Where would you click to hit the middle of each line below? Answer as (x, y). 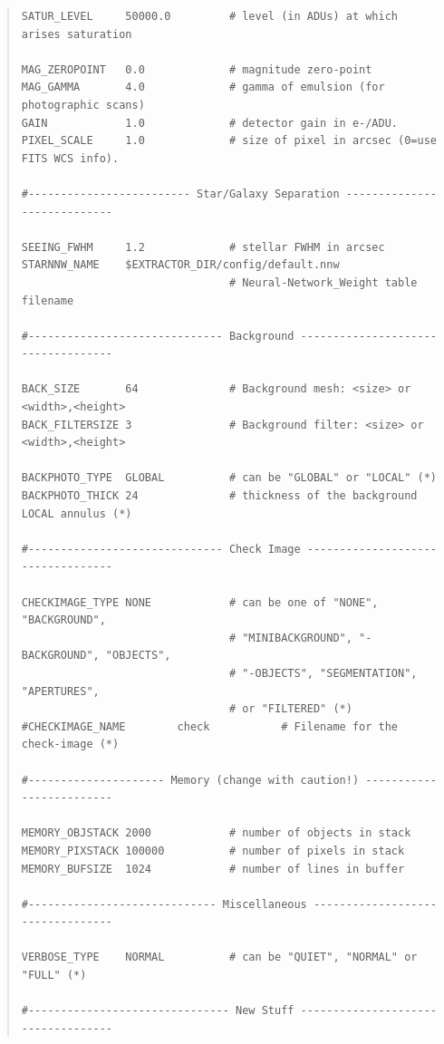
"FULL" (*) (54, 976)
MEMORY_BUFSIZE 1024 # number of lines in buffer (213, 869)
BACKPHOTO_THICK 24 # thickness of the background (219, 496)
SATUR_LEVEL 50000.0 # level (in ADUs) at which (210, 16)
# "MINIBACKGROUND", (290, 638)
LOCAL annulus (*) (77, 513)
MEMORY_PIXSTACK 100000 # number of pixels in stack (213, 851)
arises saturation (77, 34)
